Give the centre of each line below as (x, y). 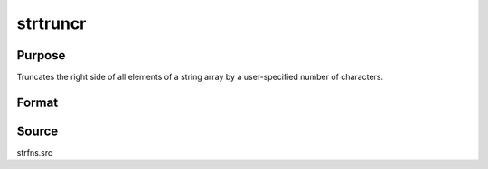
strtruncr (52, 23)
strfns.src (35, 152)
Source (38, 131)
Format (38, 102)
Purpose (41, 55)
